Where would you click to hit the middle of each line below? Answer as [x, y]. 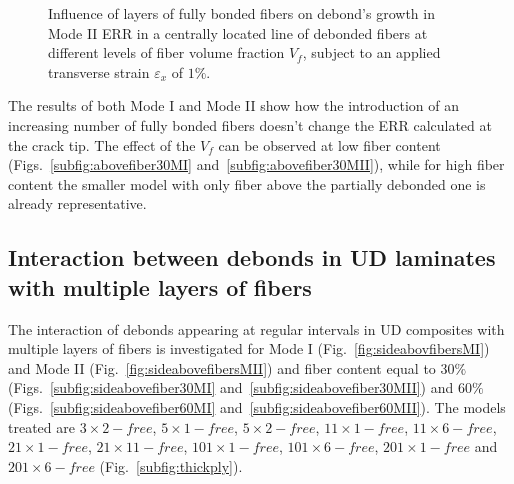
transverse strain [99, 71]
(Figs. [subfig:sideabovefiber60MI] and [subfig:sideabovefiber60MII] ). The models [257, 406]
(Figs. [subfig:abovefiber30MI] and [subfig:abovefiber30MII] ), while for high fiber [256, 164]
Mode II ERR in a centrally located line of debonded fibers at [238, 32]
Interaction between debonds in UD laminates [252, 257]
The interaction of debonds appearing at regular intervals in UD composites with [256, 328]
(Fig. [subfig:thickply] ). [171, 465]
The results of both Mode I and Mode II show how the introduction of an [234, 105]
